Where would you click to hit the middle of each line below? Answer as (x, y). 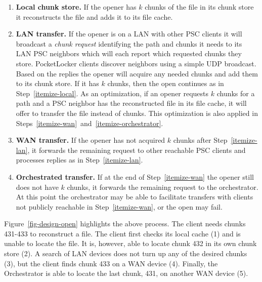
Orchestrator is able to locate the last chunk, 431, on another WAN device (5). (126, 273)
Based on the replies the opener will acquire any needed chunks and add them (137, 73)
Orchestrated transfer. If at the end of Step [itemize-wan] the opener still (135, 176)
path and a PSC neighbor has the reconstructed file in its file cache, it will (131, 103)
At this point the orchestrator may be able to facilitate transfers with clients (135, 197)
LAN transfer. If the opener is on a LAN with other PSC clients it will (129, 34)
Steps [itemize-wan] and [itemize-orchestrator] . (90, 123)
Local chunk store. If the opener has (76, 7)
